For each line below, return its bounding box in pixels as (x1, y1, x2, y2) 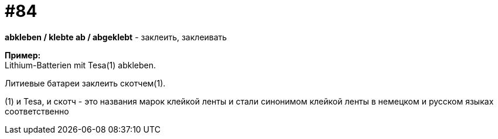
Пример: (5, 50, 41, 60)
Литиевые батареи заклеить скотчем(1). (5, 78, 166, 88)
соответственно (5, 106, 69, 116)
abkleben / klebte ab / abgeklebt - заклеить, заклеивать (5, 32, 227, 42)
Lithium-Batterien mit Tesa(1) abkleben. (5, 60, 156, 70)
